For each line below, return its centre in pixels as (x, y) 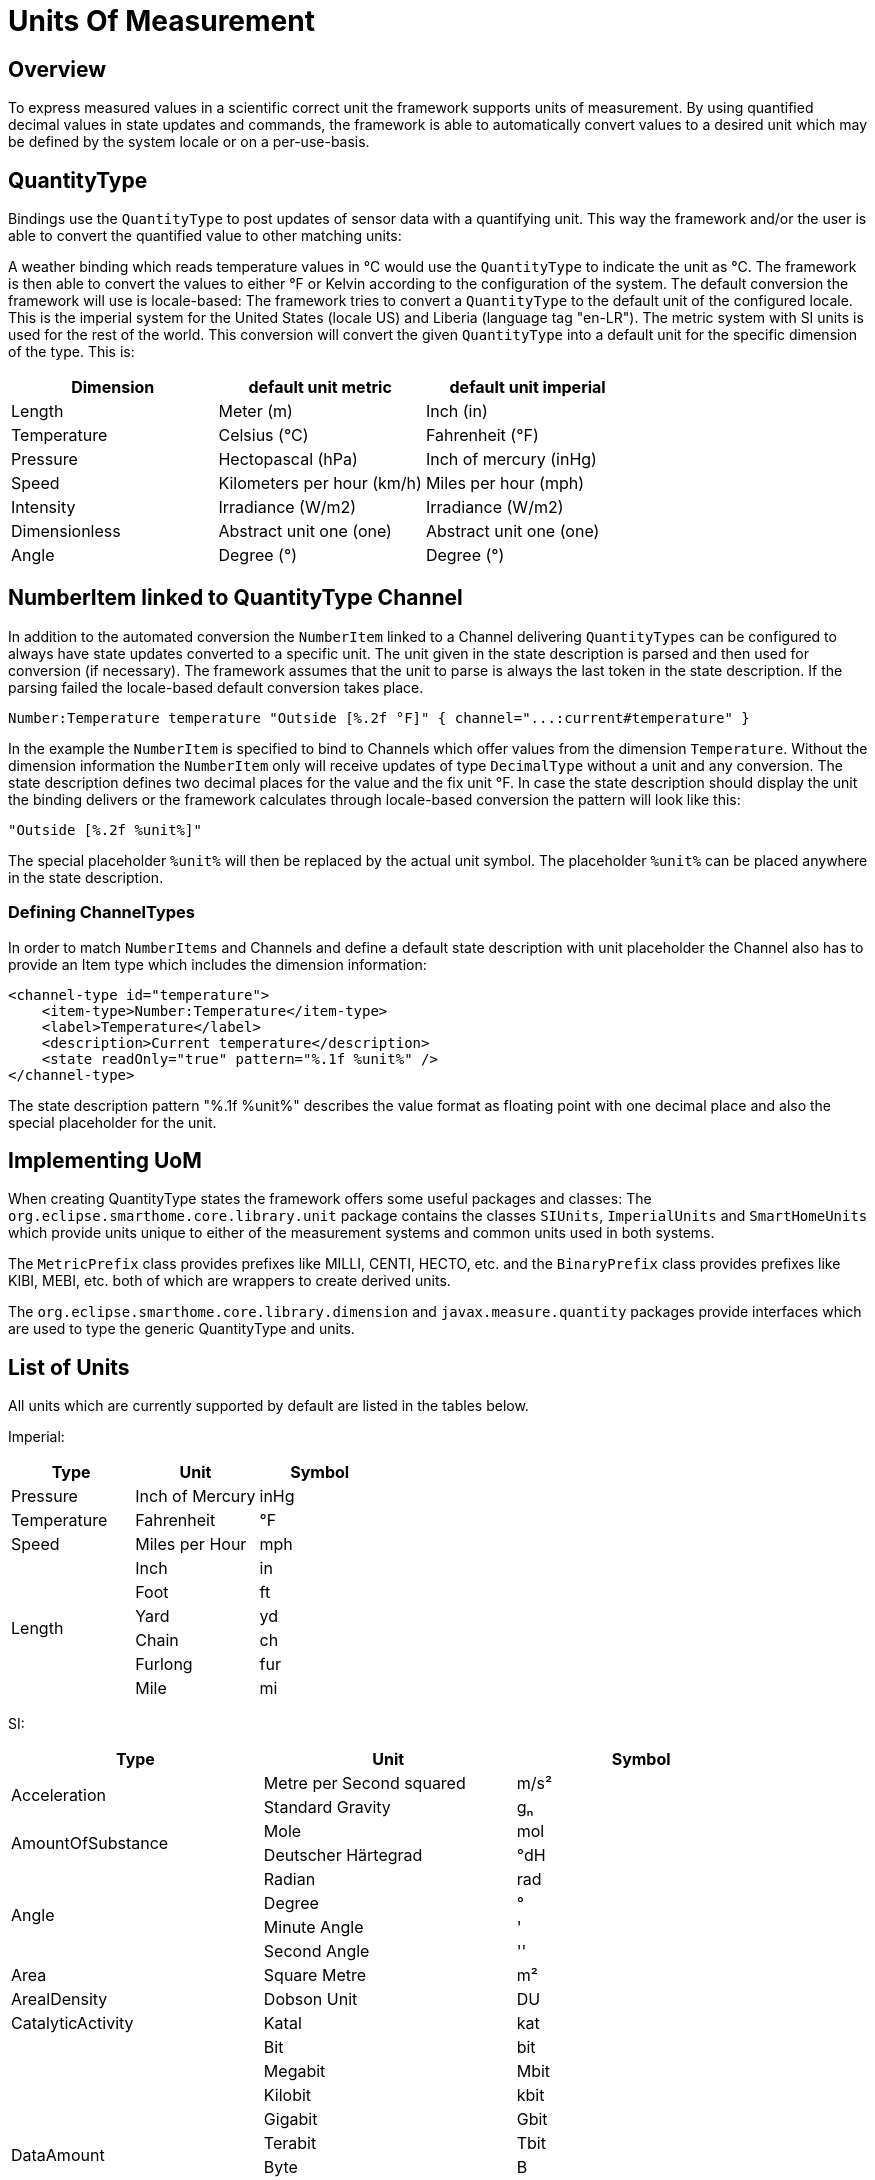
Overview (57, 69)
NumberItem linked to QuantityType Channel (235, 598)
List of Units (69, 1367)
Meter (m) (255, 411)
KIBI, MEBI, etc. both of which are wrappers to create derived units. (229, 1281)
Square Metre (315, 1975)
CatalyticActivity (72, 2023)
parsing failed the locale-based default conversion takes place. (216, 687)
